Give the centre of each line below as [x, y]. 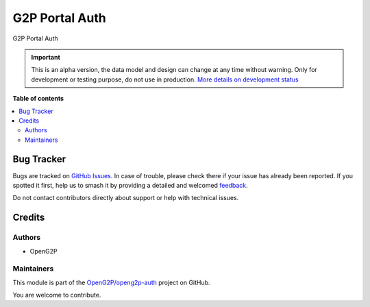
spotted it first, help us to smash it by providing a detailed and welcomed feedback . [130, 185]
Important [46, 57]
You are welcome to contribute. [57, 295]
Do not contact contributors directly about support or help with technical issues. [126, 198]
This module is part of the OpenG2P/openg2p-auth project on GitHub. [111, 282]
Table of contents [38, 99]
